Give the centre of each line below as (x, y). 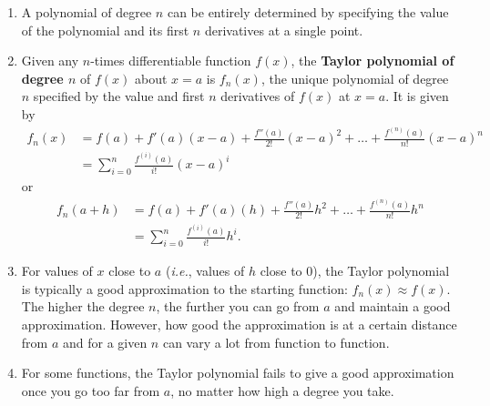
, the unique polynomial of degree (355, 78)
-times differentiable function (171, 61)
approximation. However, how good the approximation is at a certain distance (239, 325)
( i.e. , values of (205, 271)
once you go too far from (91, 390)
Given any (50, 61)
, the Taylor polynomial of (373, 61)
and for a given (105, 342)
